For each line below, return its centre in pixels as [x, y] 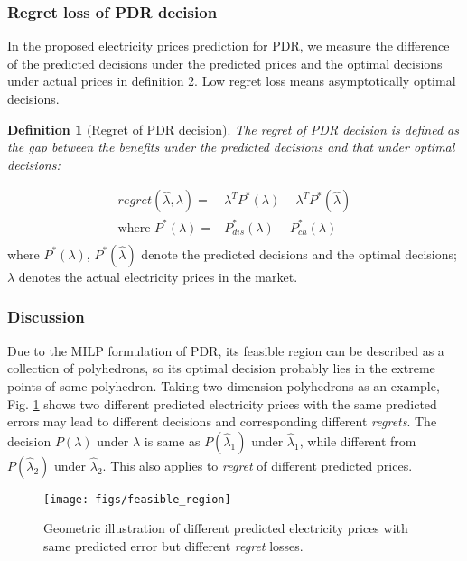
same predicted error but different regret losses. [173, 546]
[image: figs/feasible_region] [137, 499]
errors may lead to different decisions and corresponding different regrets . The [222, 421]
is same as [172, 440]
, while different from [358, 440]
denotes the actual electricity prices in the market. [158, 276]
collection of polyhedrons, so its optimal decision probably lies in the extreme [221, 368]
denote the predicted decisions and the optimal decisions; [299, 253]
